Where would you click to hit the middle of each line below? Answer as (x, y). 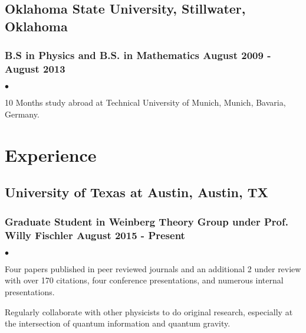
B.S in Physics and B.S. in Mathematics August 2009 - (138, 55)
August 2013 (35, 69)
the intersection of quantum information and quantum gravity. (118, 323)
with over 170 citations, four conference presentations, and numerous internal (144, 280)
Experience (51, 154)
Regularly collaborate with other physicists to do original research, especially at (149, 311)
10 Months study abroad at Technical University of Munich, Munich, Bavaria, (145, 102)
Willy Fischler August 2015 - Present (95, 235)
